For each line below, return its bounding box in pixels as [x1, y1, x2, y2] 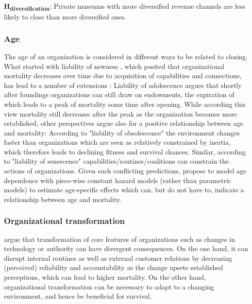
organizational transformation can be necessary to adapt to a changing [4, 281, 214, 291]
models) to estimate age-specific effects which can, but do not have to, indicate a [4, 185, 244, 195]
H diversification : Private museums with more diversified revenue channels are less [4, 1, 246, 12]
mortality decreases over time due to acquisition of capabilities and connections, [4, 70, 242, 81]
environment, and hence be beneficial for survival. [4, 291, 152, 301]
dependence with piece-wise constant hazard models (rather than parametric [4, 175, 232, 185]
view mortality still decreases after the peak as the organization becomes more [4, 108, 237, 118]
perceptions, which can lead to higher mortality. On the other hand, [4, 272, 206, 282]
